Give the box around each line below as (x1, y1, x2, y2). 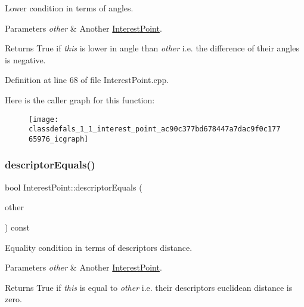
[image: (29, 115, 59, 124)
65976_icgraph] (29, 134, 89, 143)
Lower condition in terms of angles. (5, 2, 134, 14)
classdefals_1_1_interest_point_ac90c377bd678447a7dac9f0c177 (29, 125, 281, 134)
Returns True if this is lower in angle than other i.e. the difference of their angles (5, 42, 299, 54)
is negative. (5, 53, 46, 66)
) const (5, 220, 30, 233)
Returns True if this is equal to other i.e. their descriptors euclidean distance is (5, 281, 293, 293)
